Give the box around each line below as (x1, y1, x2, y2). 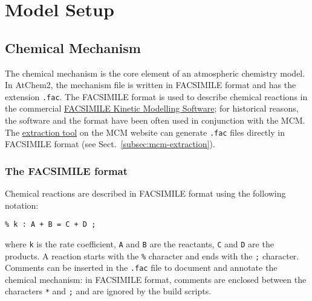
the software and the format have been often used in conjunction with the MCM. (5, 114, 305, 127)
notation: (5, 198, 39, 211)
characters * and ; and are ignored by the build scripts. (5, 285, 212, 297)
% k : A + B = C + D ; (5, 220, 96, 229)
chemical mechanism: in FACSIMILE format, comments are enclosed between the (5, 273, 307, 285)
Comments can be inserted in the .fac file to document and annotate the (5, 261, 278, 274)
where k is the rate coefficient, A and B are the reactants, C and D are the (5, 237, 274, 250)
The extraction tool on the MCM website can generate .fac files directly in (5, 125, 285, 138)
